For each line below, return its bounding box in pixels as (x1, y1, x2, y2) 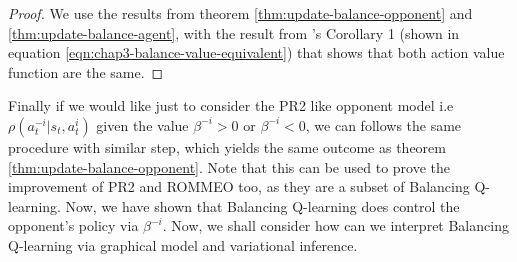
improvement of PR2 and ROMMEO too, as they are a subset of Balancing (8, 176, 470, 197)
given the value (96, 114, 189, 135)
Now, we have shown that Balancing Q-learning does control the (65, 195, 460, 216)
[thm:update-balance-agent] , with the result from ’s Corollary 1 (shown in (8, 22, 460, 43)
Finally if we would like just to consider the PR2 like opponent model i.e (8, 95, 454, 116)
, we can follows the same (305, 114, 462, 135)
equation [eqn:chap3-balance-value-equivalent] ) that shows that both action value (8, 42, 505, 63)
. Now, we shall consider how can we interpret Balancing (162, 215, 509, 236)
